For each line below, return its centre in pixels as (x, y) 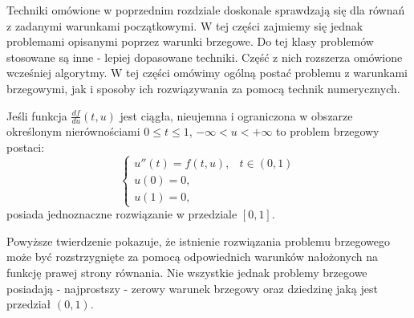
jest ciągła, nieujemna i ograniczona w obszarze (236, 115)
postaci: (26, 147)
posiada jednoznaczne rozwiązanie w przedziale (122, 214)
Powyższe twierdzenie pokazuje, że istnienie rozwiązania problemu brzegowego (198, 241)
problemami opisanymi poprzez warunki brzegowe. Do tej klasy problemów (190, 41)
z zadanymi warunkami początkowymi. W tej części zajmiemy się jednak (185, 25)
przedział (29, 304)
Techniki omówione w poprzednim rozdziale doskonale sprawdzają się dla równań (206, 10)
